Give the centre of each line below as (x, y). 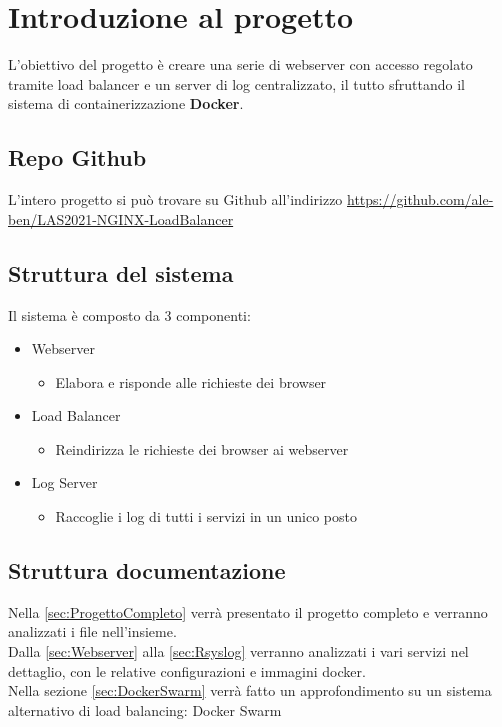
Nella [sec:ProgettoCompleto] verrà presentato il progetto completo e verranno (248, 611)
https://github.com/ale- (420, 199)
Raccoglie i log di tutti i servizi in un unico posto (206, 516)
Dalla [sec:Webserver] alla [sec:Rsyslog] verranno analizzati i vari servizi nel (238, 651)
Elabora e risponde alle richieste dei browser (191, 381)
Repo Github (77, 157)
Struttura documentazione (147, 570)
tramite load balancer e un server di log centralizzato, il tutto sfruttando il (236, 83)
